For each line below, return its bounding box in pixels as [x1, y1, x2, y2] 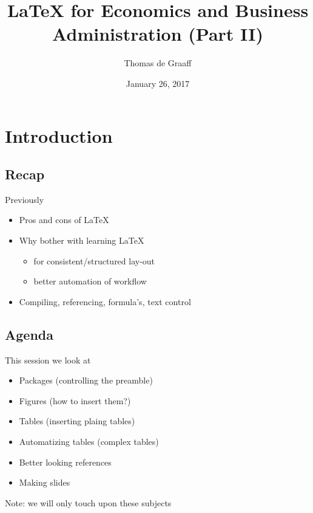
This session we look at [5, 353, 91, 366]
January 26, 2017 [126, 77, 190, 89]
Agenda [5, 325, 53, 343]
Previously [5, 193, 44, 205]
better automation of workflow [33, 275, 147, 287]
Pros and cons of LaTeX [19, 213, 109, 226]
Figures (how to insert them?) [19, 394, 131, 407]
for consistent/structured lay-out [33, 254, 155, 267]
